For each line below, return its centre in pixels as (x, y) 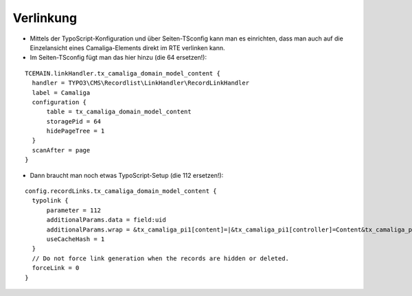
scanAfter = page (61, 150)
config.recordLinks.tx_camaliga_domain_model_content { (121, 191)
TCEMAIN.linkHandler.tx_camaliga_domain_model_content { (123, 73)
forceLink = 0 (56, 268)
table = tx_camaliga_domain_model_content (119, 112)
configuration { (59, 102)
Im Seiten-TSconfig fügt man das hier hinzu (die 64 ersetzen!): (118, 58)
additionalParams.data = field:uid (106, 220)
